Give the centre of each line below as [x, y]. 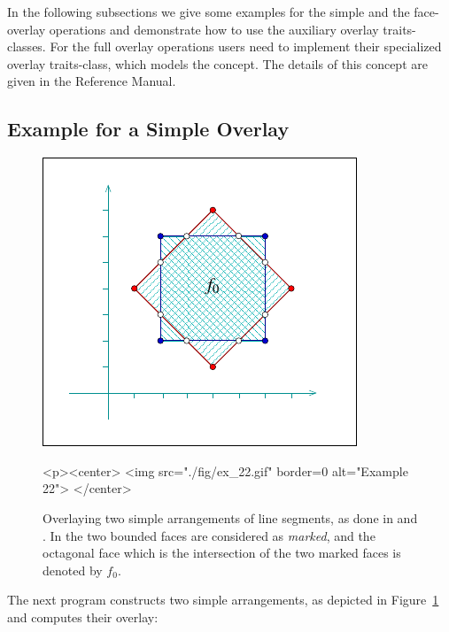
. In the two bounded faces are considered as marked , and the [209, 535]
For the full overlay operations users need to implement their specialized [246, 46]
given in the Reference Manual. [92, 81]
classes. [27, 46]
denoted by [73, 570]
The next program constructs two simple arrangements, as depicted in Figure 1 [223, 600]
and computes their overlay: [83, 617]
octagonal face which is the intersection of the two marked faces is [222, 553]
